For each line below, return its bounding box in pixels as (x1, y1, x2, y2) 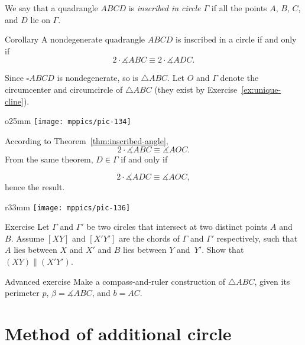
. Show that (202, 243, 244, 256)
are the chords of (119, 232, 180, 244)
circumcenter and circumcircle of (5, 83, 123, 95)
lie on (30, 13, 50, 25)
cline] (5, 95, 24, 107)
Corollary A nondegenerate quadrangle (5, 33, 145, 45)
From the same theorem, (5, 153, 93, 165)
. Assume (11, 232, 44, 244)
